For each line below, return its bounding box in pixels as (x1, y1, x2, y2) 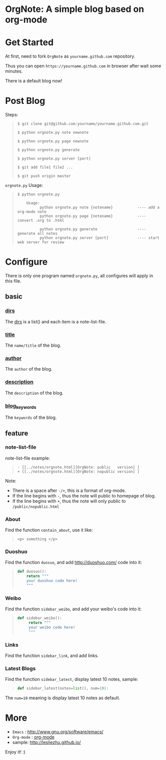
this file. (5, 278, 21, 284)
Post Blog (5, 95, 46, 106)
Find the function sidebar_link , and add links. (5, 653, 99, 659)
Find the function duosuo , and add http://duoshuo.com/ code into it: (5, 560, 142, 566)
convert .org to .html (17, 218, 64, 223)
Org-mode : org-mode (12, 734, 55, 740)
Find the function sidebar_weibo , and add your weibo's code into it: (5, 606, 142, 612)
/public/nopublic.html (12, 504, 59, 509)
